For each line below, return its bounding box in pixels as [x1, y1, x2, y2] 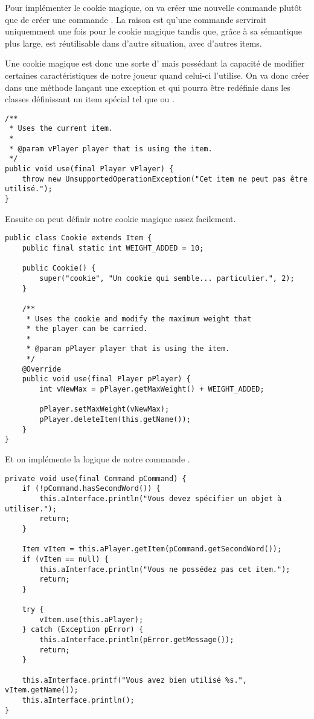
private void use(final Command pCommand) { [5, 474, 187, 483]
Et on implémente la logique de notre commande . [5, 453, 190, 465]
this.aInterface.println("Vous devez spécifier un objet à [39, 494, 282, 503]
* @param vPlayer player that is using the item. [9, 144, 213, 153]
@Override [22, 364, 62, 373]
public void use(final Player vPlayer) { [5, 165, 174, 174]
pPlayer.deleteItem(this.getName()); [39, 415, 191, 424]
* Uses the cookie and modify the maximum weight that [26, 314, 252, 323]
